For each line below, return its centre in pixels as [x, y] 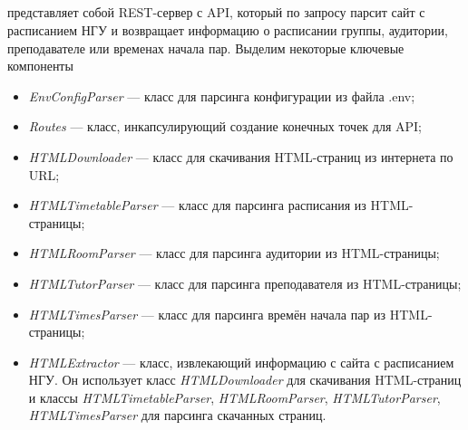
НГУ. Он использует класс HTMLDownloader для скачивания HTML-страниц [245, 380]
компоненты [40, 66]
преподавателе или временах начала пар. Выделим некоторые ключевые [206, 48]
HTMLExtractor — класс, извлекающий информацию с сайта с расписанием [241, 362]
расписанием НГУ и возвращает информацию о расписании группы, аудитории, [228, 29]
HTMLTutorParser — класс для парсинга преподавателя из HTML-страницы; [245, 283]
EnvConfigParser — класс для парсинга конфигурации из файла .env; [222, 96]
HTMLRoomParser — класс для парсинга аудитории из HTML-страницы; [234, 253]
